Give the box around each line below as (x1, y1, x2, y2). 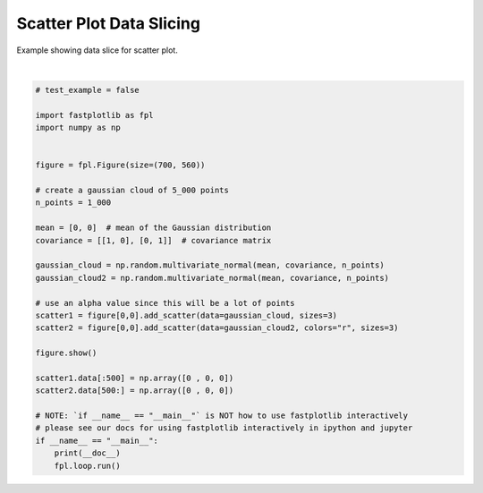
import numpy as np (35, 123, 121, 133)
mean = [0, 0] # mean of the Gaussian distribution (35, 223, 272, 233)
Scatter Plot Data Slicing (16, 13, 201, 33)
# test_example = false (35, 85, 140, 95)
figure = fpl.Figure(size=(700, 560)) (35, 160, 206, 170)
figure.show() (35, 348, 97, 358)
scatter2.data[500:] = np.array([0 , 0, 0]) (35, 386, 234, 395)
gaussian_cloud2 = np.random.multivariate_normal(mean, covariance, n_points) (35, 273, 389, 283)
